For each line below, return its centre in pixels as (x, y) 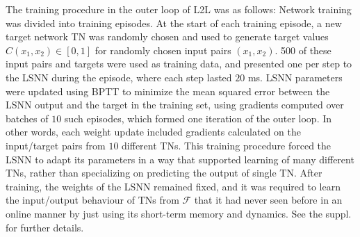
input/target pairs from (56, 145)
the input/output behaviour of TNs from (92, 200)
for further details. (45, 227)
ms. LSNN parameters (295, 77)
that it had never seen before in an (268, 200)
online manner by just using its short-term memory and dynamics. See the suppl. (179, 213)
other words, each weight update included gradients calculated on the (153, 132)
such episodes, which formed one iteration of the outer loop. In (198, 118)
